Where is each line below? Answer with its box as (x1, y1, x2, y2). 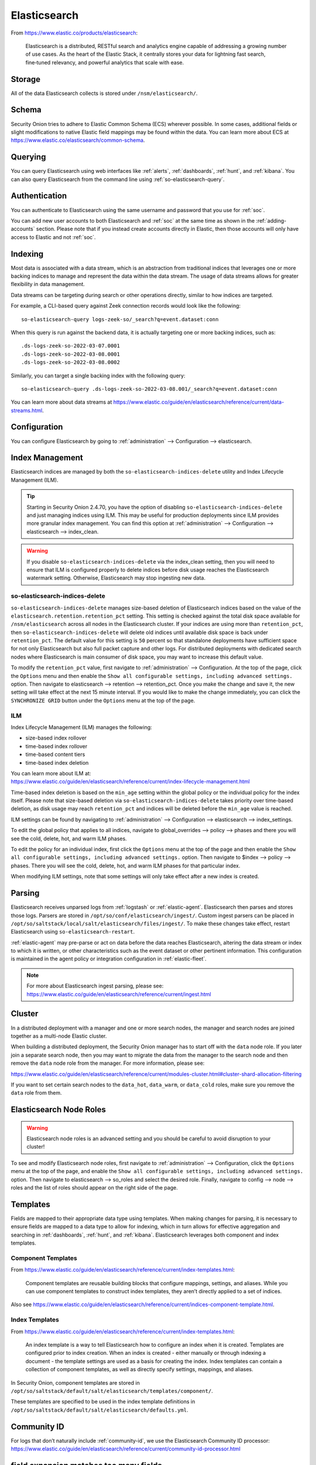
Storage (11, 74, 41, 84)
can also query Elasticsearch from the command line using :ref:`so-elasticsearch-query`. (11, 176, 225, 183)
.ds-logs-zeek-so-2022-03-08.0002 (21, 359, 120, 366)
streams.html (11, 407, 43, 414)
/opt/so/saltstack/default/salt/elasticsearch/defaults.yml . (11, 1406, 188, 1413)
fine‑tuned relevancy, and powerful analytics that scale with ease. (25, 59, 184, 66)
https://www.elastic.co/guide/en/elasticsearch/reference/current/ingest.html (26, 990, 211, 997)
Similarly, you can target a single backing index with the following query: (11, 372, 186, 379)
